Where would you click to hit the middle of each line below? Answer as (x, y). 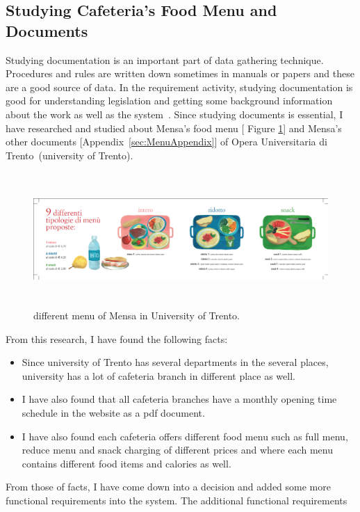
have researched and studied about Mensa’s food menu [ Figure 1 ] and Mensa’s (174, 128)
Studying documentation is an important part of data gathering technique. (165, 59)
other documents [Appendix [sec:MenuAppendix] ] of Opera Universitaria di (166, 142)
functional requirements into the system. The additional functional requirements (177, 500)
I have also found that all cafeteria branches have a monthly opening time (179, 399)
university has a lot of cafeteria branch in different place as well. (158, 375)
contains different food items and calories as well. (126, 463)
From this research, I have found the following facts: (117, 338)
